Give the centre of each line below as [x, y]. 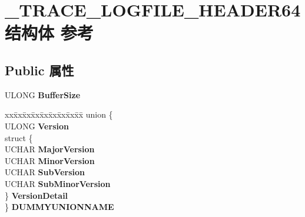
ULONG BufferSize [43, 94]
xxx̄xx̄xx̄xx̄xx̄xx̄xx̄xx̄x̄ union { [59, 114]
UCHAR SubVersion [45, 172]
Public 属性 [39, 70]
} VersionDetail [37, 195]
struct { [19, 137]
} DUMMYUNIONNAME [59, 207]
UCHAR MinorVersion [50, 160]
